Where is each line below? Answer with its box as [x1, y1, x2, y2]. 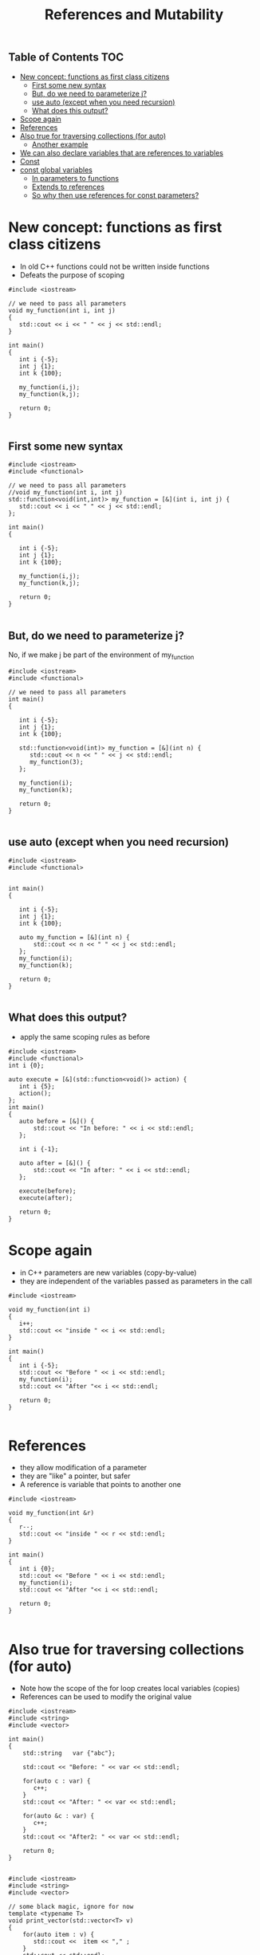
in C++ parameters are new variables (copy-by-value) [19, 1268, 197, 1277]
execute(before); [18, 1186, 77, 1195]
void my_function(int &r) [8, 1509, 94, 1517]
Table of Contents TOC [8, 50, 124, 65]
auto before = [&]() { [18, 1117, 94, 1125]
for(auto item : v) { [22, 1931, 94, 1939]
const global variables [19, 165, 93, 175]
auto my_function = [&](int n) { [18, 933, 130, 942]
